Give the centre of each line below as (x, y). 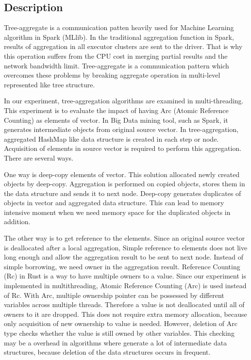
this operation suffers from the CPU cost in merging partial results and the (116, 56)
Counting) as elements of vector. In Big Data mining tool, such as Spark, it (116, 120)
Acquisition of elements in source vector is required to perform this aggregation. (123, 148)
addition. (17, 221)
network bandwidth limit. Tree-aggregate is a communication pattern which (117, 65)
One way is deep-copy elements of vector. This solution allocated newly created (122, 174)
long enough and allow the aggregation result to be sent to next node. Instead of (124, 257)
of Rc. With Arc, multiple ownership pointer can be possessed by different (114, 295)
